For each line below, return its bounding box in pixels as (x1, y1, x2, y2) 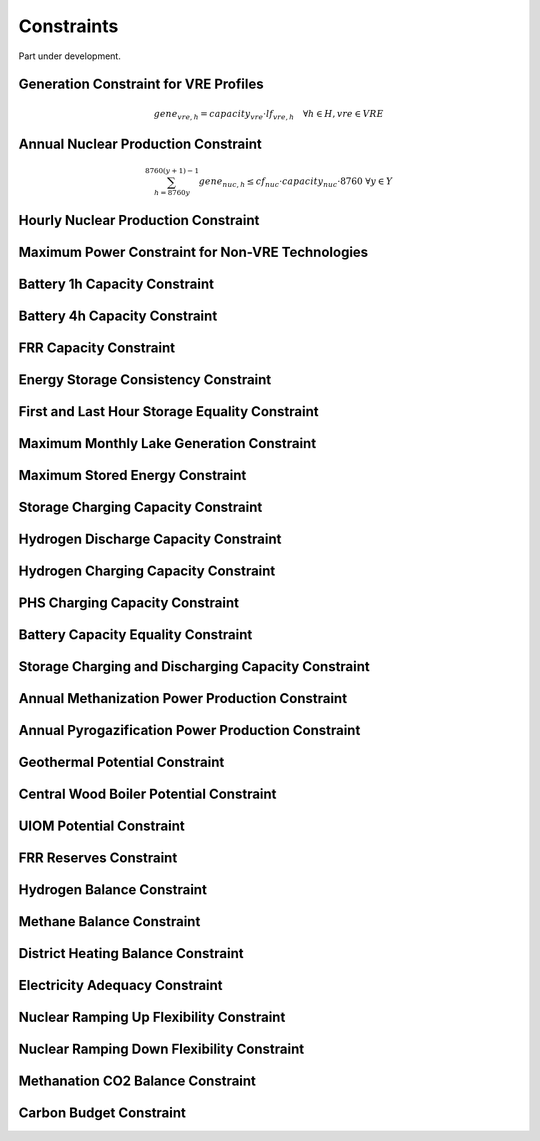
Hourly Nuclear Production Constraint (18, 211, 260, 229)
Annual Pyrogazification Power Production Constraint (18, 721, 361, 739)
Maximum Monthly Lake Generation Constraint (18, 435, 317, 452)
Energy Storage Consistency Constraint (18, 371, 272, 388)
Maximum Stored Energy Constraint (18, 466, 247, 484)
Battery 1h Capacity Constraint (18, 275, 215, 292)
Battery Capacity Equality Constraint (18, 626, 253, 643)
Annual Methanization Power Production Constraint (18, 690, 348, 707)
